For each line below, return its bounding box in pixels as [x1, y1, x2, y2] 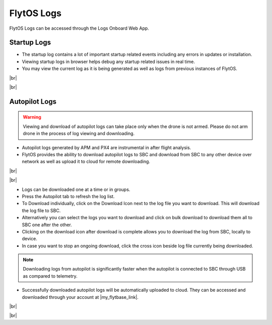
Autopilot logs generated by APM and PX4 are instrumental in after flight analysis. [22, 144, 191, 151]
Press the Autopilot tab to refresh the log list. [22, 193, 115, 199]
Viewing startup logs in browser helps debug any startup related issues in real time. [22, 58, 195, 64]
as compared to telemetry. [23, 273, 78, 279]
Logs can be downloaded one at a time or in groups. [22, 186, 130, 192]
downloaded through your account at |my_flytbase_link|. [22, 294, 139, 300]
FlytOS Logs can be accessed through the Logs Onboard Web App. [9, 25, 150, 31]
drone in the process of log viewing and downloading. [23, 131, 135, 137]
